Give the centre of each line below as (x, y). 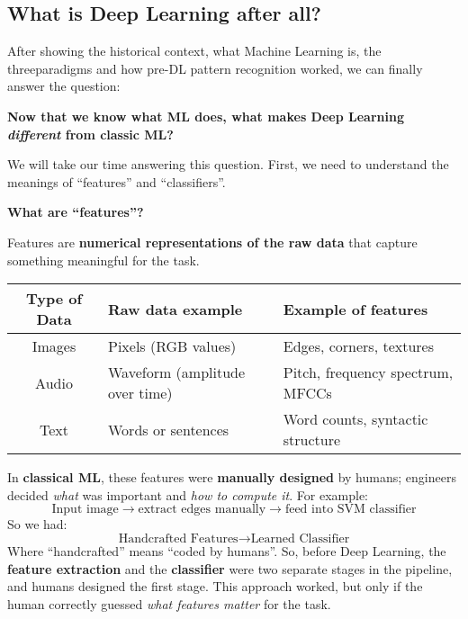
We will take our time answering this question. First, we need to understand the (228, 164)
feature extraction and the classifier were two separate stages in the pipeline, (230, 568)
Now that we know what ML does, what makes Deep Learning (206, 116)
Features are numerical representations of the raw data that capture (212, 242)
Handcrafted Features (178, 538)
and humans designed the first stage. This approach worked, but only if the (215, 586)
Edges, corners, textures (359, 346)
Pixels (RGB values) (172, 346)
